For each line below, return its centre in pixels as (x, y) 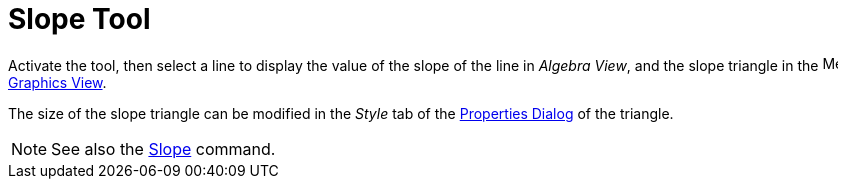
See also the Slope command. (163, 148)
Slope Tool (79, 19)
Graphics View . (57, 82)
